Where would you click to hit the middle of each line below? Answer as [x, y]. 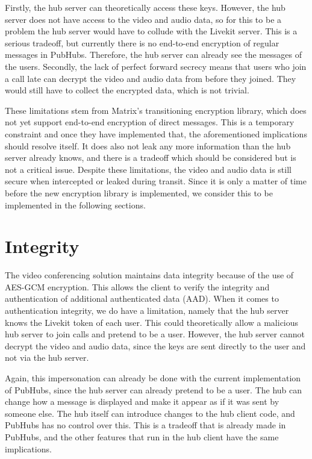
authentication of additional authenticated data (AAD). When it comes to [142, 298]
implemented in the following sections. [75, 205]
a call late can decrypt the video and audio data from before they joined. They [151, 78]
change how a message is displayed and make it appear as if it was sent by [142, 401]
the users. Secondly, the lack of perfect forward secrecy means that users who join [156, 66]
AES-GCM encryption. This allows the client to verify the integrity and [137, 286]
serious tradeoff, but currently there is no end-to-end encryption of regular [142, 42]
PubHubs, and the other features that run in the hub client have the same [142, 436]
